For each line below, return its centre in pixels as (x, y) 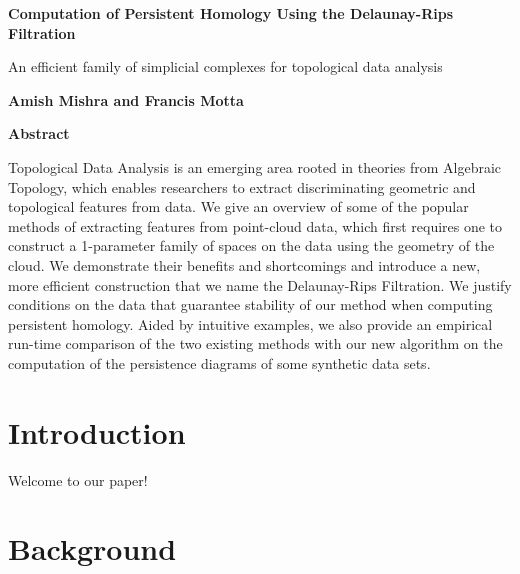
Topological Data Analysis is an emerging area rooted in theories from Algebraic (255, 166)
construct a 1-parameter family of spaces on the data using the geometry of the (251, 245)
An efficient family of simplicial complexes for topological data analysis (225, 66)
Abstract (39, 133)
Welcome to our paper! (78, 479)
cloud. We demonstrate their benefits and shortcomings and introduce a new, (244, 264)
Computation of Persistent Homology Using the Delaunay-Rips (231, 13)
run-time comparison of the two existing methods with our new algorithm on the (255, 343)
